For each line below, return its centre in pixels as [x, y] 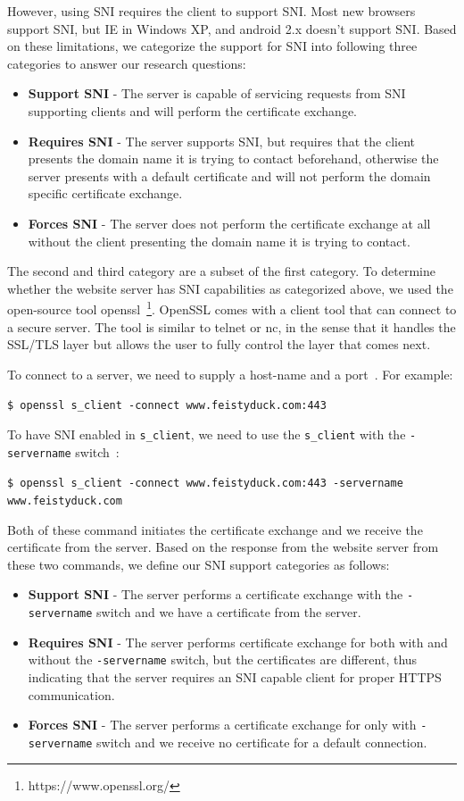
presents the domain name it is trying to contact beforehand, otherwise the [233, 159]
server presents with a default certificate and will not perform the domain [229, 175]
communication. [71, 694]
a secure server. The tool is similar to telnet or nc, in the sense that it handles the [232, 326]
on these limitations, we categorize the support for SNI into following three [212, 46]
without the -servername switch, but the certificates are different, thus [223, 659]
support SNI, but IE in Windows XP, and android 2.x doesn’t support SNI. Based [232, 28]
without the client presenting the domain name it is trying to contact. [219, 241]
